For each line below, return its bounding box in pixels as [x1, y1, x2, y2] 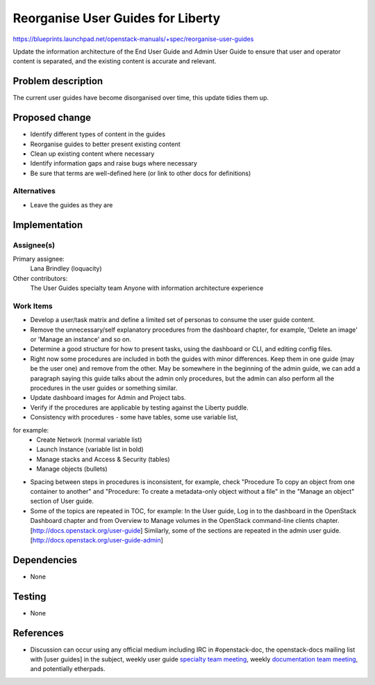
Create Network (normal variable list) [36, 435, 142, 444]
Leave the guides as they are [30, 200, 113, 209]
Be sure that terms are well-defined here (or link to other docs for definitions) [30, 169, 251, 177]
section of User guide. [30, 497, 94, 506]
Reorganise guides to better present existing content [30, 140, 181, 148]
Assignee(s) [12, 240, 56, 250]
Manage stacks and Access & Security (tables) [36, 455, 170, 463]
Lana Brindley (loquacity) [30, 264, 102, 273]
